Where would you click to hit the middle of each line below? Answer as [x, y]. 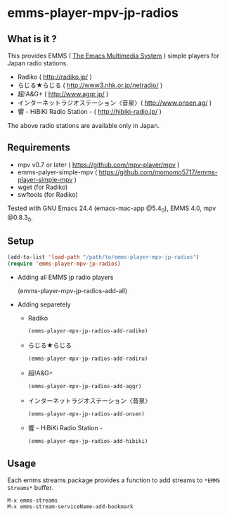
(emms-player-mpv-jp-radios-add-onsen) [86, 414]
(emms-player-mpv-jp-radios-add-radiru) [88, 359]
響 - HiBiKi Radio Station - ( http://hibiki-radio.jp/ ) [89, 111]
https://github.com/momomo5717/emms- [158, 172]
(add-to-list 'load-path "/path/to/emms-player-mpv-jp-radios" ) [103, 257]
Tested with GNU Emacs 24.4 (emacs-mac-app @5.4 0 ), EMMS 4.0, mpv [112, 209]
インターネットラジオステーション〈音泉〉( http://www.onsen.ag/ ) [115, 103]
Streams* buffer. [31, 488]
